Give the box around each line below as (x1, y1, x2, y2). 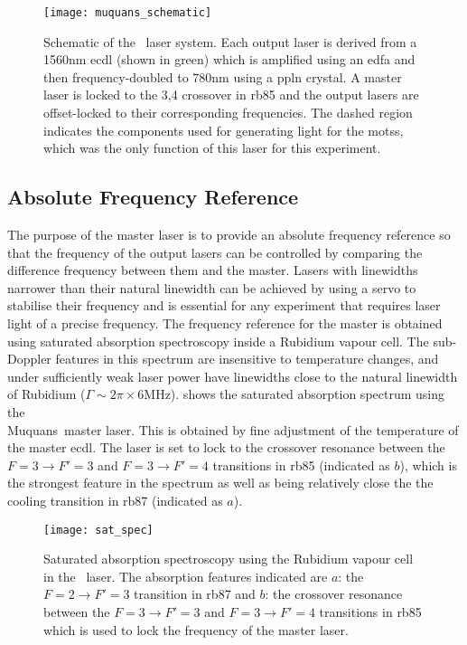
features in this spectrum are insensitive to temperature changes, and (55, 349, 439, 368)
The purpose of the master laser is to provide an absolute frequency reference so (7, 225, 451, 244)
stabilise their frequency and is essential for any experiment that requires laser (7, 296, 441, 315)
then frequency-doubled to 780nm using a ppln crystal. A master (43, 67, 402, 86)
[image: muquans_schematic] (43, 6, 212, 19)
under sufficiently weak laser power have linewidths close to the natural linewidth (7, 366, 458, 385)
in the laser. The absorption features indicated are (43, 566, 328, 585)
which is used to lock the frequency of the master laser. (43, 620, 349, 639)
